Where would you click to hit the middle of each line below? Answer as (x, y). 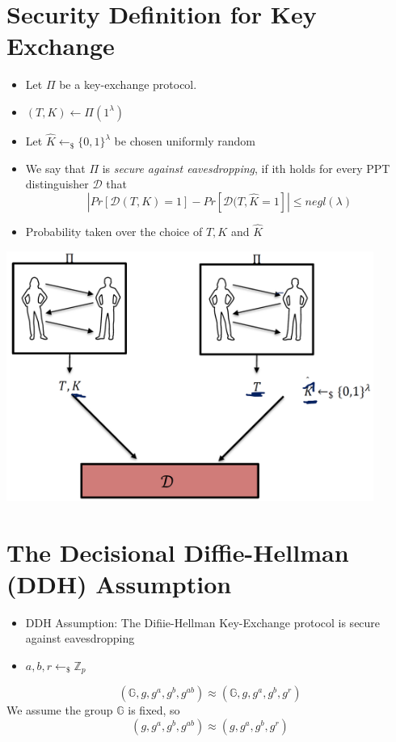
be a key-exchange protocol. (128, 84)
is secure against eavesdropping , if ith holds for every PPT (246, 168)
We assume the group (60, 710)
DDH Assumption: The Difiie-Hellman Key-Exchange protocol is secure (203, 622)
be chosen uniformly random (185, 141)
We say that (55, 168)
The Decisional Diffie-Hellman (178, 552)
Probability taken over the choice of (114, 232)
